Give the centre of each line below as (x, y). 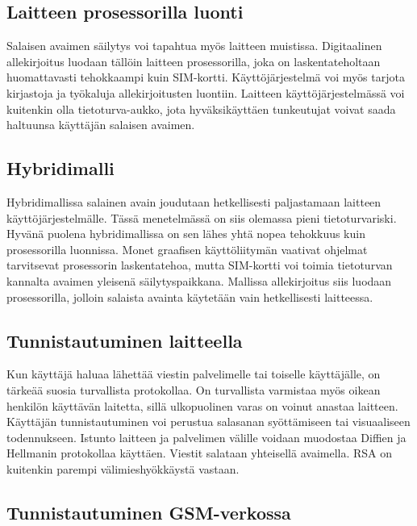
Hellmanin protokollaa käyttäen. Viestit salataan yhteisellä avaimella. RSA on (200, 453)
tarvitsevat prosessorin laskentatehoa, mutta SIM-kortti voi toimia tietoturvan (200, 265)
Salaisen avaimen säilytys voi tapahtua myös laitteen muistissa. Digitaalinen (194, 46)
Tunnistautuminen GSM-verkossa (149, 512)
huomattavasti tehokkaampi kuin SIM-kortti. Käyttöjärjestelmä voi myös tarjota (206, 77)
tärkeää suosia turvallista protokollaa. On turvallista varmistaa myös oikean (194, 389)
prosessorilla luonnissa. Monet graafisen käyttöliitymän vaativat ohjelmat (187, 249)
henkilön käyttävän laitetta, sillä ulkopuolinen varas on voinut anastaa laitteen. (202, 405)
